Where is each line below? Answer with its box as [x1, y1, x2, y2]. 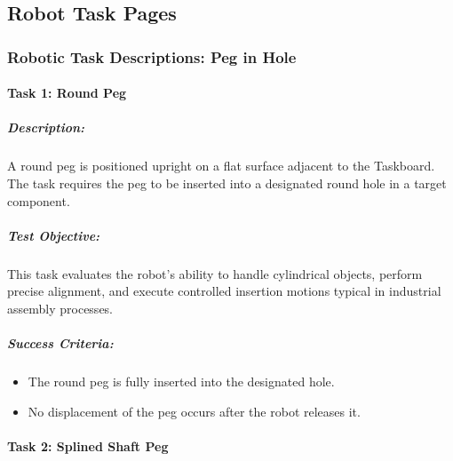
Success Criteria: [7, 334, 114, 353]
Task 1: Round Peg [7, 83, 127, 102]
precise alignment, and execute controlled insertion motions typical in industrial [7, 282, 441, 300]
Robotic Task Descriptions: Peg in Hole [7, 45, 297, 68]
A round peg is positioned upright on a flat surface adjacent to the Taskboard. [7, 156, 435, 175]
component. [7, 191, 70, 210]
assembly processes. [7, 298, 113, 317]
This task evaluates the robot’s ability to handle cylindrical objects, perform [7, 264, 423, 282]
